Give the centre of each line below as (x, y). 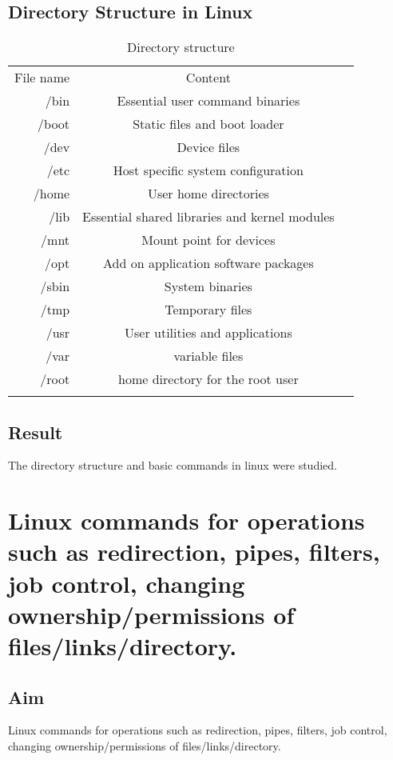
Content (208, 78)
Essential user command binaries (208, 101)
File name (42, 78)
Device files (208, 147)
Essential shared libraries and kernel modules (208, 217)
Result (36, 432)
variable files (208, 356)
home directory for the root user (208, 379)
